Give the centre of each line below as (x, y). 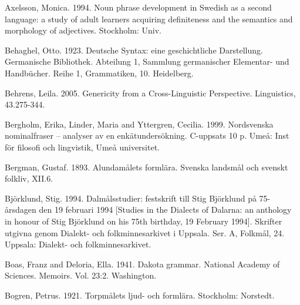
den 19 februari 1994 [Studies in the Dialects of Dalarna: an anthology (165, 210)
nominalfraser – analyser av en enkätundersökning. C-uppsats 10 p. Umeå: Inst (147, 135)
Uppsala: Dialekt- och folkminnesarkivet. (78, 244)
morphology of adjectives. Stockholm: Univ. (83, 30)
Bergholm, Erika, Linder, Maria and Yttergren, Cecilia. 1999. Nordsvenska (139, 124)
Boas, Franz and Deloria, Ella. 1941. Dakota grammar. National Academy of (142, 264)
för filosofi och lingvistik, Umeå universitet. (82, 147)
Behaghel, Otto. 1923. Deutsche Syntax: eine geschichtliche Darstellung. (134, 50)
